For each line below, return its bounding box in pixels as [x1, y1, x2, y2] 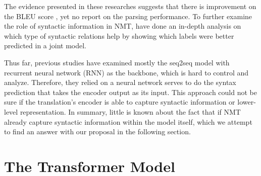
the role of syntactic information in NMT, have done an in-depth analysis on [4, 21, 241, 31]
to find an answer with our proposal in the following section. [4, 126, 191, 137]
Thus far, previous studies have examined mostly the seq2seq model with [4, 57, 230, 67]
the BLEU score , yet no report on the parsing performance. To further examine [4, 11, 252, 21]
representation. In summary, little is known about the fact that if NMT [20, 106, 241, 117]
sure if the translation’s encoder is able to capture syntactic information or [4, 97, 235, 107]
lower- [237, 97, 256, 107]
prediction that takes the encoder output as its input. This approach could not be [4, 86, 257, 97]
